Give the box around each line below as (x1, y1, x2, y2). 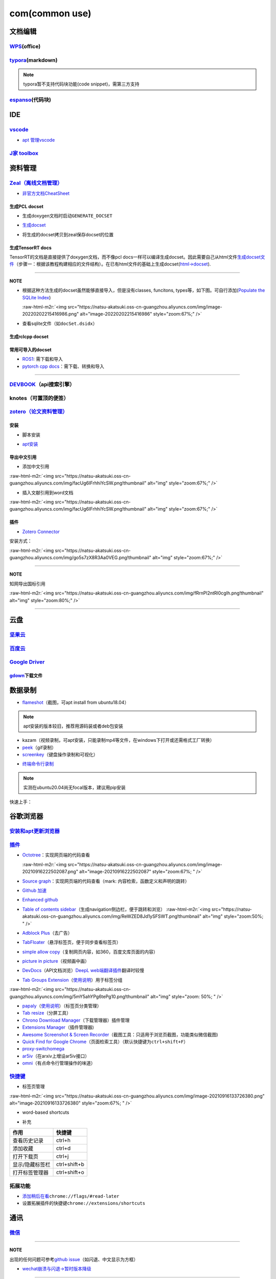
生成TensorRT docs (9, 245, 52, 251)
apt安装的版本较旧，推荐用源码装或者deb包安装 (23, 723, 124, 729)
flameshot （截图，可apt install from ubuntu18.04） (22, 699, 129, 705)
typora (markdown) (9, 56, 58, 63)
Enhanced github (22, 897, 58, 903)
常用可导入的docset (9, 346, 52, 352)
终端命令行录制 (22, 761, 54, 767)
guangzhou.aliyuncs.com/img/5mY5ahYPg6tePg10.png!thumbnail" (9, 993, 149, 1000)
